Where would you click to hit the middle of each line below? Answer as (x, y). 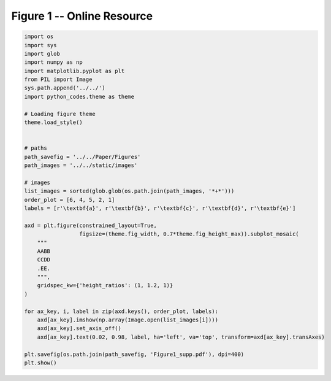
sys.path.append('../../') (65, 88)
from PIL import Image (58, 79)
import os (39, 37)
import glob (42, 53)
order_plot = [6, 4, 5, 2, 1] (70, 200)
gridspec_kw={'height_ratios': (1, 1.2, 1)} (105, 286)
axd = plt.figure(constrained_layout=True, (91, 225)
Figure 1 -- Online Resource (82, 16)
